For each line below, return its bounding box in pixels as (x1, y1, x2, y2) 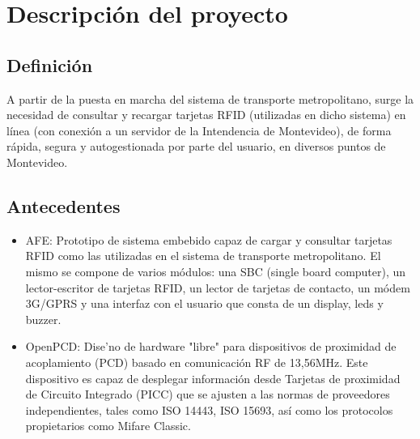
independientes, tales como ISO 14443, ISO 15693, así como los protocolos (25, 401, 393, 418)
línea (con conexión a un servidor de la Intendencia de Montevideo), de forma (6, 121, 392, 139)
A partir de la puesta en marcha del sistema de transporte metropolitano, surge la (6, 90, 414, 107)
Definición (6, 52, 93, 77)
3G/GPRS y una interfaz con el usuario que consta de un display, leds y (25, 295, 384, 312)
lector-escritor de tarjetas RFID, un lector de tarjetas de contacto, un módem (25, 279, 410, 296)
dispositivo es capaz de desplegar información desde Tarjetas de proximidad (25, 369, 401, 386)
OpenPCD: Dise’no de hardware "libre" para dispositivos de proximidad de (25, 338, 397, 355)
